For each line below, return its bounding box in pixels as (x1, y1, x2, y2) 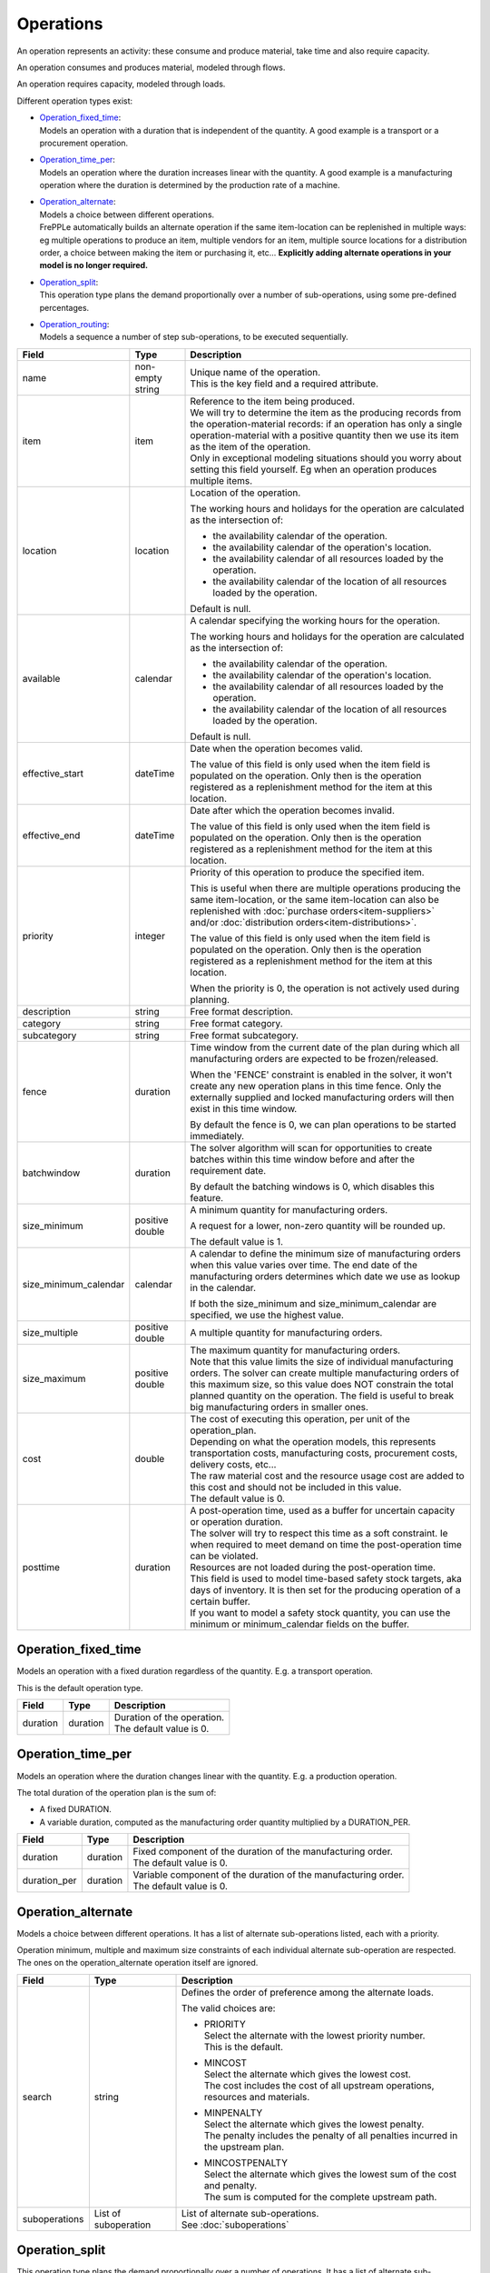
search (22, 2090, 53, 2103)
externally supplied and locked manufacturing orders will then (190, 1091, 455, 1104)
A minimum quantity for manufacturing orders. (190, 1203, 388, 1216)
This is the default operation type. (16, 1682, 143, 1693)
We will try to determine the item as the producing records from (190, 406, 462, 418)
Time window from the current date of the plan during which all (190, 1041, 460, 1054)
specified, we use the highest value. (190, 1308, 345, 1321)
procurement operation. (39, 137, 129, 148)
